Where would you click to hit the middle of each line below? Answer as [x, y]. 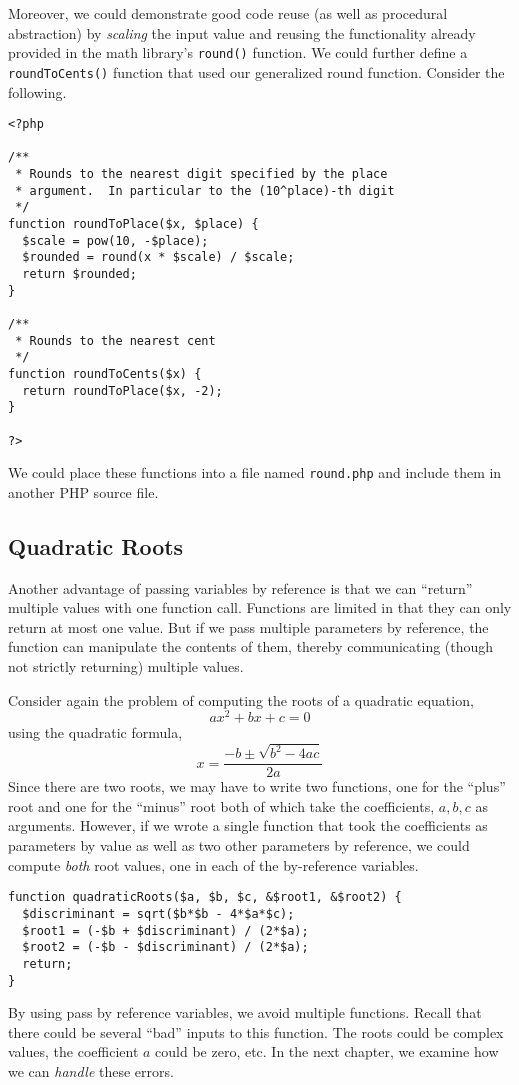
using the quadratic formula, [95, 732]
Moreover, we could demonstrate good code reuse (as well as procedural [228, 13]
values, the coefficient [73, 1051]
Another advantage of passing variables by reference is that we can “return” [240, 587]
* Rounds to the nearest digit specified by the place [201, 174]
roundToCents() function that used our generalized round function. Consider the [256, 71]
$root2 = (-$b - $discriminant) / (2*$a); [165, 947]
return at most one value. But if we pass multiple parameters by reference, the [248, 626]
